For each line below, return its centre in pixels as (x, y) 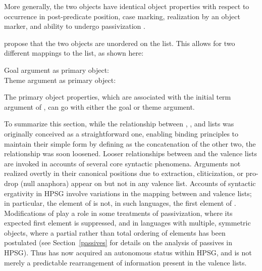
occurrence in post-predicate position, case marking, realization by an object (122, 16)
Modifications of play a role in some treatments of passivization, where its (118, 213)
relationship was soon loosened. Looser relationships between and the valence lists (131, 153)
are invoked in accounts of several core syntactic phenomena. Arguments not (122, 163)
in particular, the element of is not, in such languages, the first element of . (120, 203)
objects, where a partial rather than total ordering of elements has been (115, 232)
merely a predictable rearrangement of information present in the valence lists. (125, 262)
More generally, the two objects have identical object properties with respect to (127, 6)
